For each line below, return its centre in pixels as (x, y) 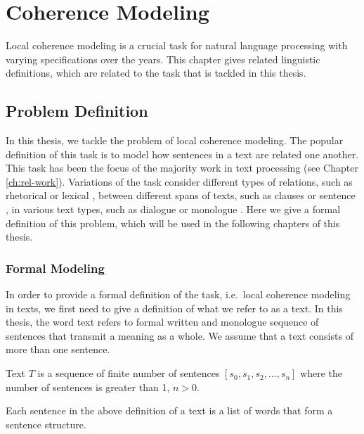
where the (321, 373)
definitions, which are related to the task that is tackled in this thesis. (156, 73)
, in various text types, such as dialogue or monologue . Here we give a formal (173, 209)
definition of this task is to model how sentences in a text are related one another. (182, 154)
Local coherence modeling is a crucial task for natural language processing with (177, 45)
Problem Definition (77, 111)
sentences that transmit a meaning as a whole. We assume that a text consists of (180, 335)
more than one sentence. (58, 349)
